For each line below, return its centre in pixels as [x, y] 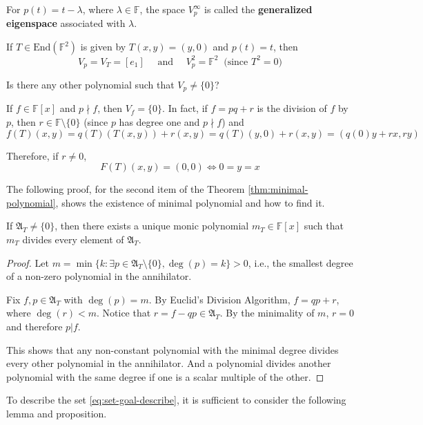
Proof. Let [28, 262]
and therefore [35, 326]
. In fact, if [185, 108]
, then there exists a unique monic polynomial [152, 226]
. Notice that [124, 313]
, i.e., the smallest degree [301, 262]
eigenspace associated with [66, 23]
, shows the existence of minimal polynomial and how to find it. [190, 202]
